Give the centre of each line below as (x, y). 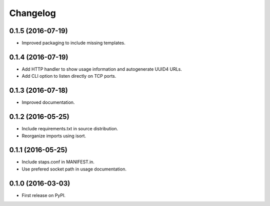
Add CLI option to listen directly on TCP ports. (69, 76)
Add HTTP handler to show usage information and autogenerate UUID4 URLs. (102, 69)
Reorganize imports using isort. (54, 136)
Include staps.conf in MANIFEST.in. (58, 162)
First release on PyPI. (44, 195)
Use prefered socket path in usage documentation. (74, 169)
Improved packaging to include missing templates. (74, 43)
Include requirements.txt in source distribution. (70, 129)
